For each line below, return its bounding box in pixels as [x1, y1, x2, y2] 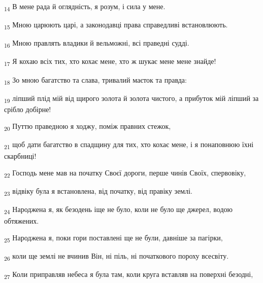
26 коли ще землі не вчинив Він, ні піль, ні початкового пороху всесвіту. [4, 251, 229, 263]
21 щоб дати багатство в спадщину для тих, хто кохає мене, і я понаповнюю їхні [4, 139, 254, 151]
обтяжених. [4, 215, 39, 226]
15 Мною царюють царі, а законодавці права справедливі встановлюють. [4, 19, 228, 31]
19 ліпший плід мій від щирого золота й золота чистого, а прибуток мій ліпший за [4, 92, 259, 104]
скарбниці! [4, 150, 37, 161]
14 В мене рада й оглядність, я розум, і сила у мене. [4, 1, 166, 13]
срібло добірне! [4, 103, 51, 114]
